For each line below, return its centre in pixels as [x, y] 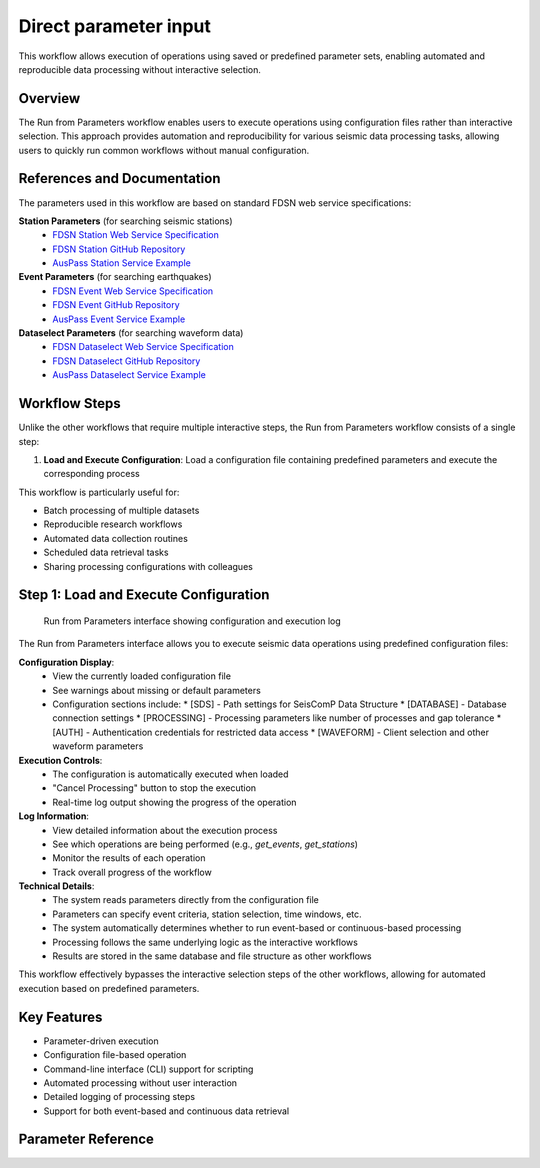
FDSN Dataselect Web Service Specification [143, 347]
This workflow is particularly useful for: [99, 492]
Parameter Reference [86, 1139]
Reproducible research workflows [113, 524]
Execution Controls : [60, 760]
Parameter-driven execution [101, 1041]
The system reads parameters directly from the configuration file [186, 900]
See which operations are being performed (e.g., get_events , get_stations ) [205, 844]
